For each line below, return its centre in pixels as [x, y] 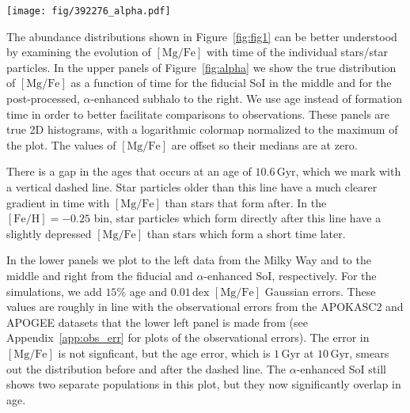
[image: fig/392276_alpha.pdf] [89, 11]
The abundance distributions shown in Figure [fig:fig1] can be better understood [202, 36]
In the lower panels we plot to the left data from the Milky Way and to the [189, 260]
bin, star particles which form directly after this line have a [237, 218]
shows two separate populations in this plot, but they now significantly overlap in [204, 384]
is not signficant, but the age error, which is [164, 352]
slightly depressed [49, 233]
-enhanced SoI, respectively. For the [290, 275]
